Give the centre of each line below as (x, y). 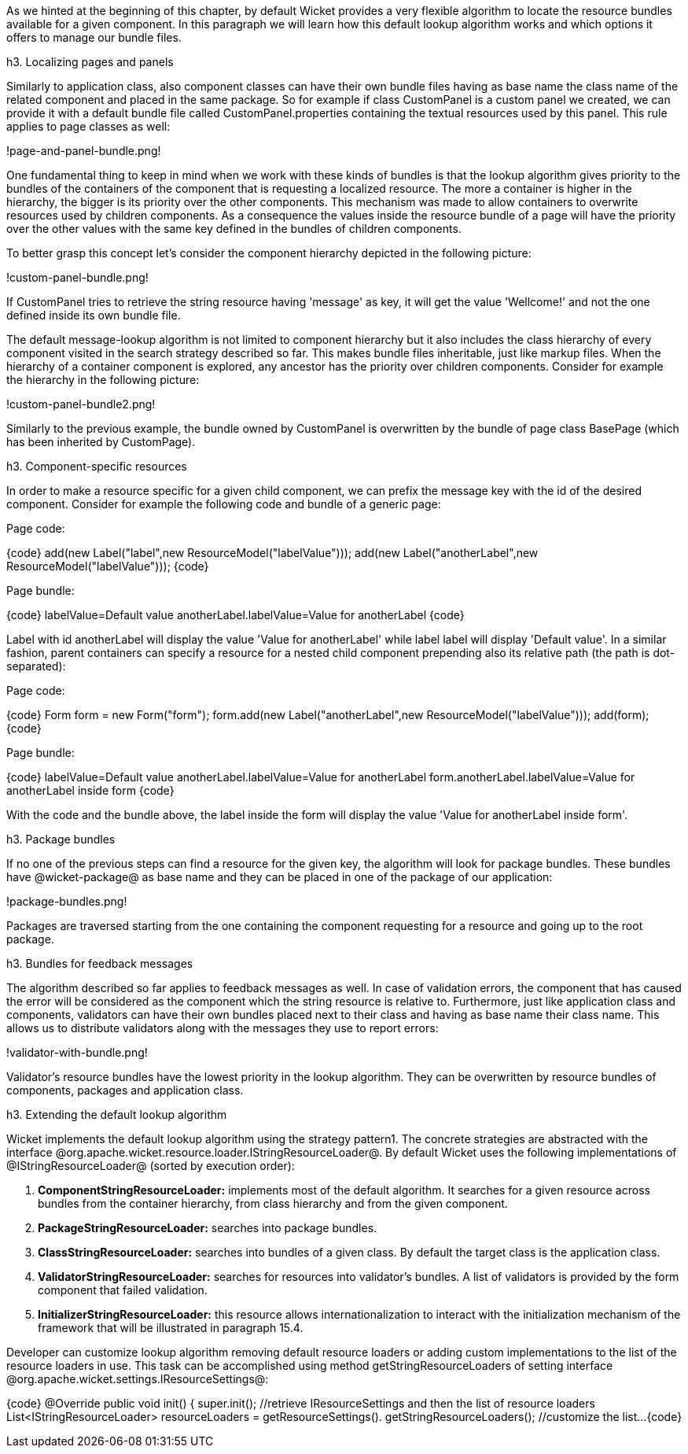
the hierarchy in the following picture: (103, 380)
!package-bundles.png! (67, 901)
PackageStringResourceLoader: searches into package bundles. (208, 1228)
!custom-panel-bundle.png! (77, 277)
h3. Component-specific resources (97, 466)
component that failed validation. (123, 1290)
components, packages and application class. (125, 1090)
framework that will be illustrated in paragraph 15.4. (171, 1328)
